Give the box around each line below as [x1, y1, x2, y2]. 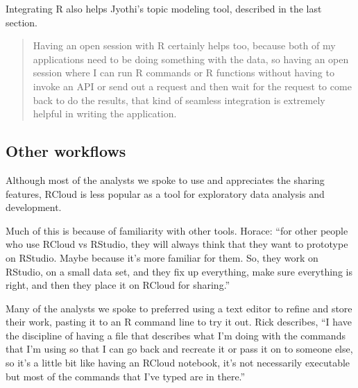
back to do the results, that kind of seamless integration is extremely [33, 92, 325, 107]
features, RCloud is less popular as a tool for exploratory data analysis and [6, 186, 325, 201]
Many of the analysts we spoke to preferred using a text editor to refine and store [6, 301, 352, 315]
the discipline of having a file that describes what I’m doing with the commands [6, 328, 346, 342]
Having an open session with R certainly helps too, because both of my [33, 38, 336, 53]
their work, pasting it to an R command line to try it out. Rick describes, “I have [6, 314, 352, 329]
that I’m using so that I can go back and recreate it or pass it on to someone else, [6, 341, 353, 356]
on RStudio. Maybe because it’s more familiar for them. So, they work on [6, 250, 318, 264]
